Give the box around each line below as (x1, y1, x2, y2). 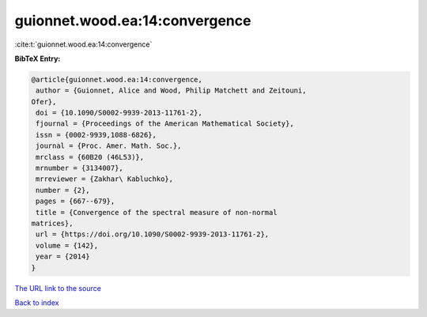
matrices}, (31, 219, 74, 228)
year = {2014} (36, 252, 90, 261)
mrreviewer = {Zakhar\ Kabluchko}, (36, 175, 174, 183)
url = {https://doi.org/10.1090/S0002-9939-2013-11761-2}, (36, 230, 270, 239)
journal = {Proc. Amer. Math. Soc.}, (36, 142, 182, 150)
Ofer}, (31, 97, 57, 106)
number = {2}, (36, 186, 90, 194)
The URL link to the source (14, 283, 102, 292)
